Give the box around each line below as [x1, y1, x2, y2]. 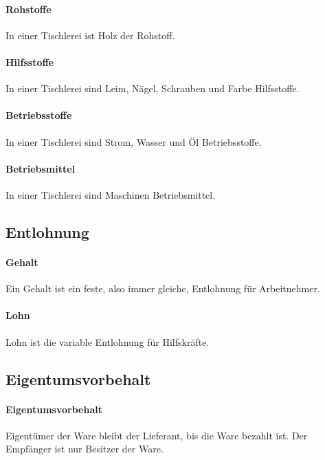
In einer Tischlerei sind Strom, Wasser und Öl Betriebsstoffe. [5, 134, 262, 149]
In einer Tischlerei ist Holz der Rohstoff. [5, 28, 175, 42]
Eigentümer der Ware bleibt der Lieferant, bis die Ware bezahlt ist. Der [5, 428, 308, 442]
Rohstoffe [5, 1, 52, 16]
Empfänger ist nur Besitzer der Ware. [5, 441, 164, 456]
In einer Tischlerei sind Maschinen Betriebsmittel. [5, 187, 216, 201]
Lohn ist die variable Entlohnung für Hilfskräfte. [5, 334, 210, 349]
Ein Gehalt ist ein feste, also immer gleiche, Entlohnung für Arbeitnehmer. [5, 281, 320, 296]
